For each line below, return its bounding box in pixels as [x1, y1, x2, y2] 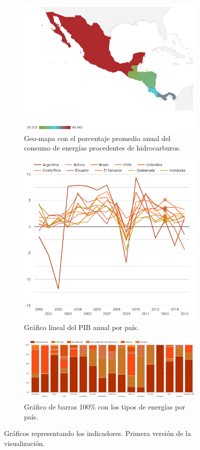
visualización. [4, 437, 45, 448]
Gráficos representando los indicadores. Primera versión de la [4, 428, 191, 438]
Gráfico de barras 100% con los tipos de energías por [24, 401, 185, 412]
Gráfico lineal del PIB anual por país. [24, 322, 139, 332]
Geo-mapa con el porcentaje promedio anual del [24, 132, 171, 143]
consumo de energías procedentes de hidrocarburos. [24, 142, 181, 153]
